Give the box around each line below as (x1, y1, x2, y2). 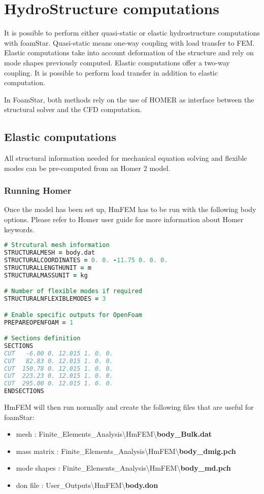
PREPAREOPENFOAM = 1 (4, 319, 74, 326)
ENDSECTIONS (4, 387, 44, 395)
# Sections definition (4, 335, 81, 342)
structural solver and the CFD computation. (4, 104, 142, 115)
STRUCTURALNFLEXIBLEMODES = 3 (4, 295, 106, 303)
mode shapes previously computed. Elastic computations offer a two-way (4, 57, 230, 67)
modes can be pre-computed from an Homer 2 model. (4, 162, 171, 173)
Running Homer (4, 184, 72, 197)
